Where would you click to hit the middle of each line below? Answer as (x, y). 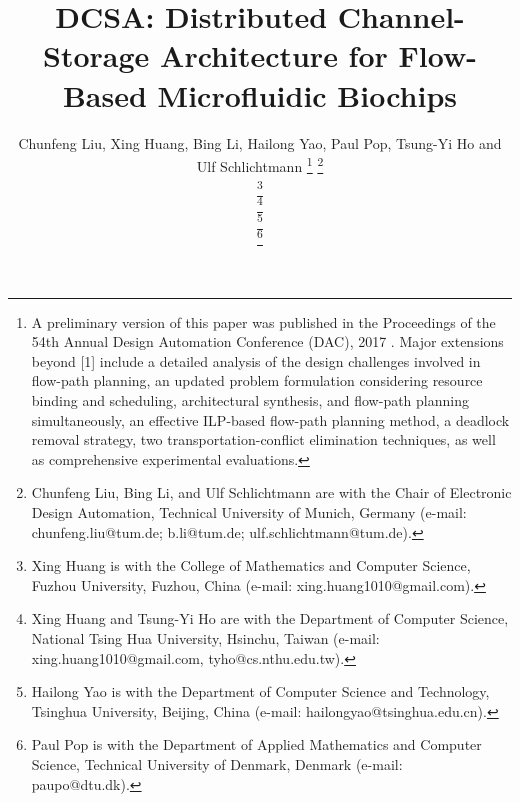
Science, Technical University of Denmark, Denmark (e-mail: (217, 763)
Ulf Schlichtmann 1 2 (260, 164)
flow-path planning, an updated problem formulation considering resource (257, 380)
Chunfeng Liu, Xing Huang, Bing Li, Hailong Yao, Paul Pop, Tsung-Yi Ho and (260, 142)
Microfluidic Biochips (307, 94)
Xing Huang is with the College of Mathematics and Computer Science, (251, 565)
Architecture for (274, 55)
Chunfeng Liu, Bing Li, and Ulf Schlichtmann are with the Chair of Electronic (271, 492)
